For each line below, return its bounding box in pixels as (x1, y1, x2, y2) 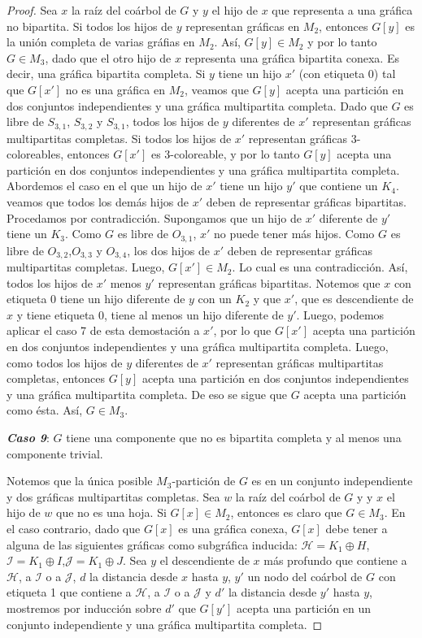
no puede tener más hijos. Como (213, 225, 375, 242)
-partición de (172, 472, 236, 489)
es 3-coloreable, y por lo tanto (150, 145, 300, 163)
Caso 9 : (7, 429, 50, 446)
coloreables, (7, 145, 64, 163)
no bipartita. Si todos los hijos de (7, 17, 173, 34)
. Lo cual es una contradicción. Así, (232, 258, 408, 276)
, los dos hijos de (127, 241, 210, 258)
